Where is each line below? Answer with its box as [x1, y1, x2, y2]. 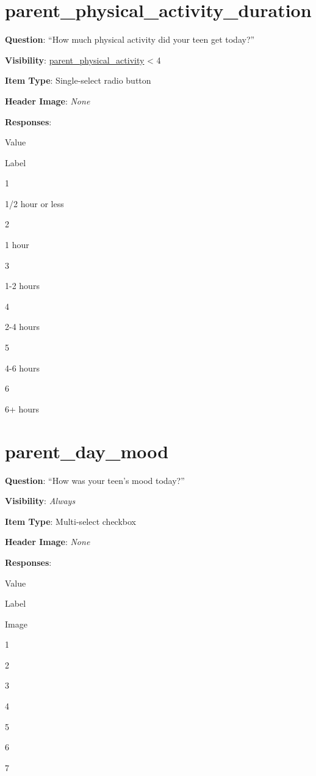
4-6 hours [5, 361, 40, 374]
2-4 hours [5, 320, 40, 333]
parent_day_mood [5, 438, 169, 463]
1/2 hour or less [5, 197, 64, 210]
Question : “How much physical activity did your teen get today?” [5, 33, 255, 46]
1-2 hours [5, 279, 40, 292]
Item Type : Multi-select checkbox [5, 514, 136, 527]
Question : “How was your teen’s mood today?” [5, 474, 185, 486]
